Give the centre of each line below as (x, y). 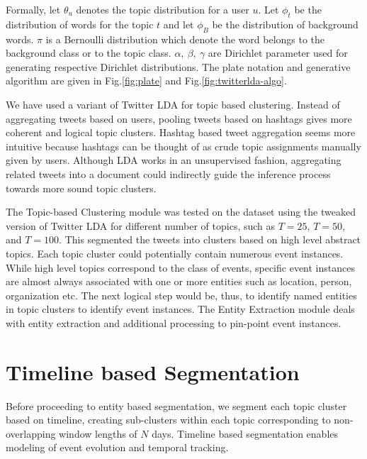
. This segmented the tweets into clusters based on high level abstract (210, 239)
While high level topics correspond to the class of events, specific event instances (180, 267)
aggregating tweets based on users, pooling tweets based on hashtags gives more (179, 118)
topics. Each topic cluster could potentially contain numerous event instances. (175, 253)
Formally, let (33, 9)
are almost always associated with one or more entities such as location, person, (179, 281)
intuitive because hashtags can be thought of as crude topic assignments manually (183, 146)
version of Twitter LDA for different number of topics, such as (141, 225)
